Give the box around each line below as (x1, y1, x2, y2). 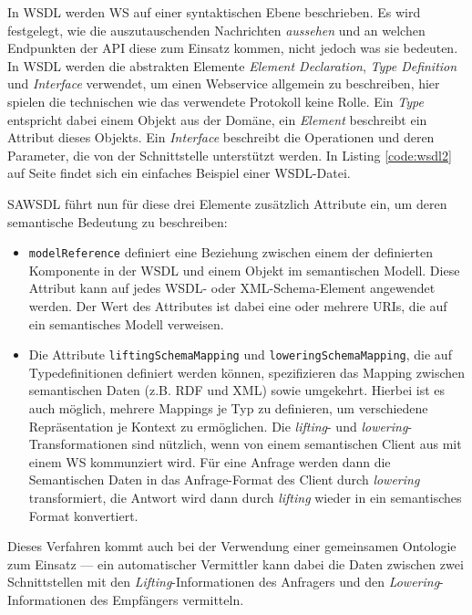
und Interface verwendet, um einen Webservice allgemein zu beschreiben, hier (7, 74, 440, 93)
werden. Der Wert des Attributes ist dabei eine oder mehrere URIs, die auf (28, 296, 447, 315)
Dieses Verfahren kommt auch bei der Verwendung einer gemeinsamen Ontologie (7, 537, 457, 556)
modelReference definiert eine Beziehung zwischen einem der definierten (28, 243, 434, 262)
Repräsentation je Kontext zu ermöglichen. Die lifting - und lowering (28, 416, 408, 435)
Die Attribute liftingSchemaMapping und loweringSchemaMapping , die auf (28, 345, 452, 364)
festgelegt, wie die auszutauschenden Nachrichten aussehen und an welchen (7, 20, 426, 39)
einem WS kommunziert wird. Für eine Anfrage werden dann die (28, 452, 391, 471)
